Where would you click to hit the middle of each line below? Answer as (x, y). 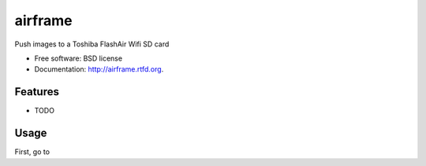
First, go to (32, 152)
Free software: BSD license (78, 58)
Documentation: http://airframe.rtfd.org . (99, 69)
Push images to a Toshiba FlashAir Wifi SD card (92, 44)
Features (37, 92)
